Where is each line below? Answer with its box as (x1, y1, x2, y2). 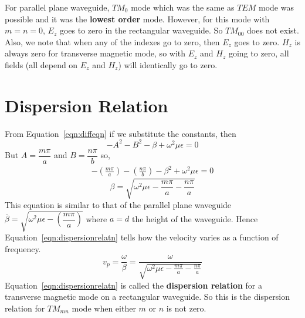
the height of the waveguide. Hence (131, 212, 258, 225)
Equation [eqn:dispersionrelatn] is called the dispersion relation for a (5, 279, 263, 291)
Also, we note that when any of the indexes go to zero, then (5, 35, 220, 48)
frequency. (5, 242, 41, 255)
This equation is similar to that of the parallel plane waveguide (5, 198, 232, 210)
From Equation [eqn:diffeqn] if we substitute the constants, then (5, 127, 236, 139)
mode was (259, 1, 294, 13)
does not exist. (247, 24, 299, 36)
